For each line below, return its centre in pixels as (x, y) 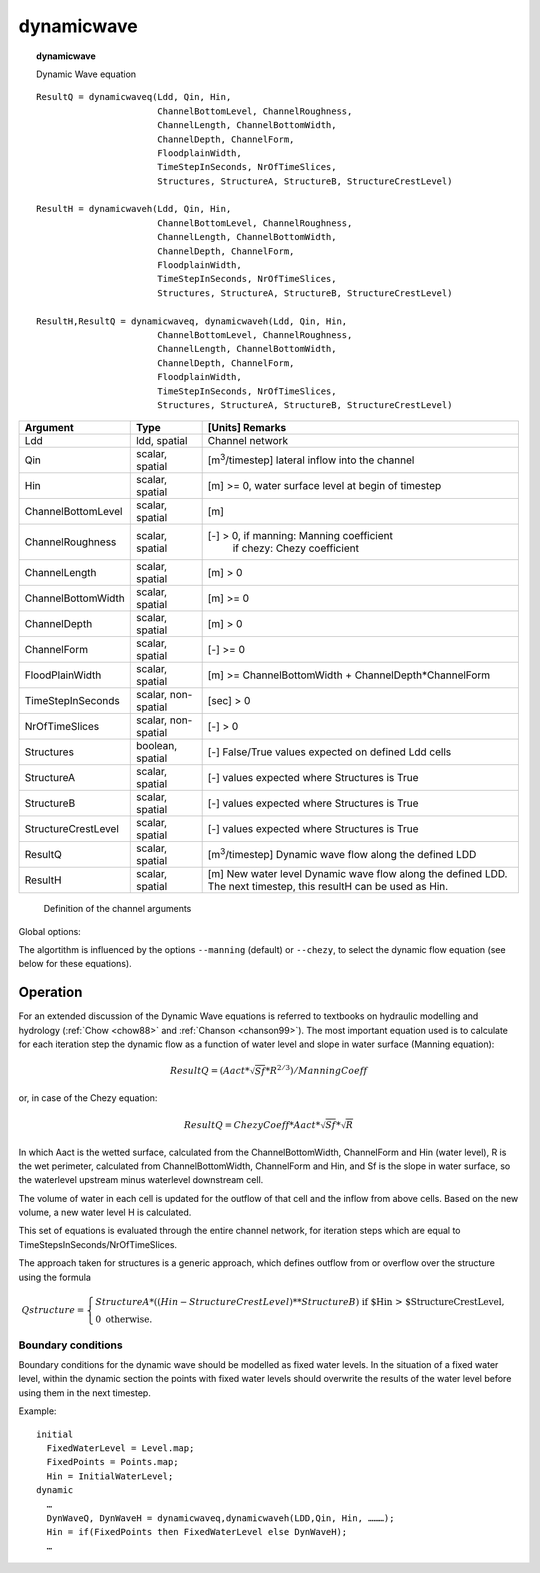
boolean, (156, 746)
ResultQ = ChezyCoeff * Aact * (252, 1124)
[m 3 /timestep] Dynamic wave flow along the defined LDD (342, 854)
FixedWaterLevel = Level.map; (120, 1448)
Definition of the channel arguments (117, 909)
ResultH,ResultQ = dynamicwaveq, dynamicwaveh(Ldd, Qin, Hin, (192, 321)
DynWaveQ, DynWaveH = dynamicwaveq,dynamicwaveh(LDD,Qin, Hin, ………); (220, 1518)
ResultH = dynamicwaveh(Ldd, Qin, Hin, (134, 209)
